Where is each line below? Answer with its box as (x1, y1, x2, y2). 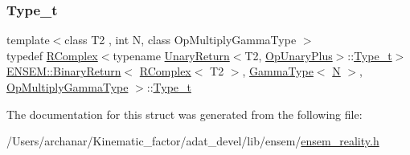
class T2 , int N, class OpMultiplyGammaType (64, 31, 297, 48)
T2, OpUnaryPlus (244, 47, 333, 63)
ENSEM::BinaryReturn (6, 63, 121, 80)
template (6, 31, 50, 48)
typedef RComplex (6, 47, 98, 63)
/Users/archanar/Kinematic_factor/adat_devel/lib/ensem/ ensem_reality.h (6, 133, 379, 149)
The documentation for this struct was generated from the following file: (6, 105, 363, 122)
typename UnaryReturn (113, 47, 230, 63)
